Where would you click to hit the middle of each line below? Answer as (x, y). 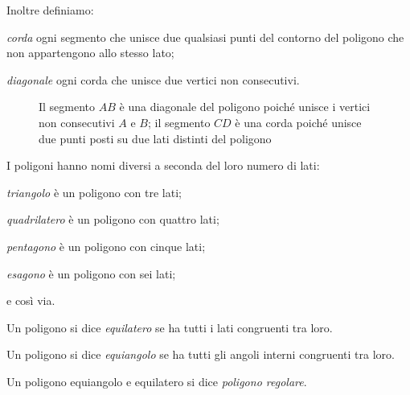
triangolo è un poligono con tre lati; (94, 192)
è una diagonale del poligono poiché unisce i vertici (245, 107)
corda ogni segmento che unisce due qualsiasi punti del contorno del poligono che (205, 37)
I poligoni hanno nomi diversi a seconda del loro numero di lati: (163, 165)
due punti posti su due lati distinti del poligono (155, 138)
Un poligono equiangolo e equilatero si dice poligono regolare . (157, 381)
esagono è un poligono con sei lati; (91, 273)
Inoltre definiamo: (50, 10)
